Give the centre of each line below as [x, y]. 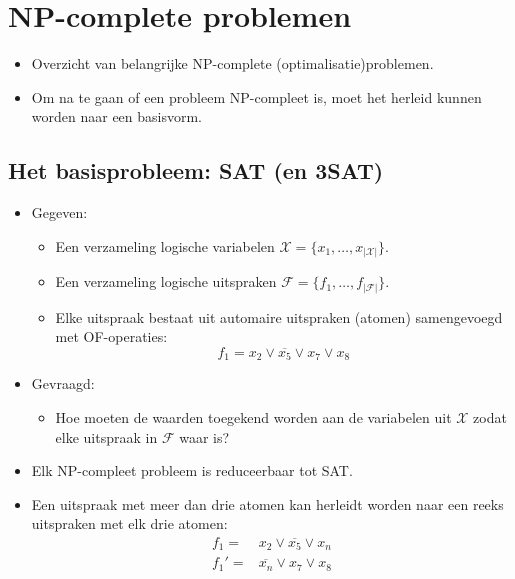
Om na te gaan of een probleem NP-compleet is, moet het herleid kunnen [256, 96]
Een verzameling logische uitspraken [166, 281]
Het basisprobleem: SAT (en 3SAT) [196, 170]
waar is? [204, 436]
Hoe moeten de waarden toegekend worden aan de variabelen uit [253, 416]
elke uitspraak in [106, 436]
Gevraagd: [63, 383]
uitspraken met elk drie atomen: [129, 523]
